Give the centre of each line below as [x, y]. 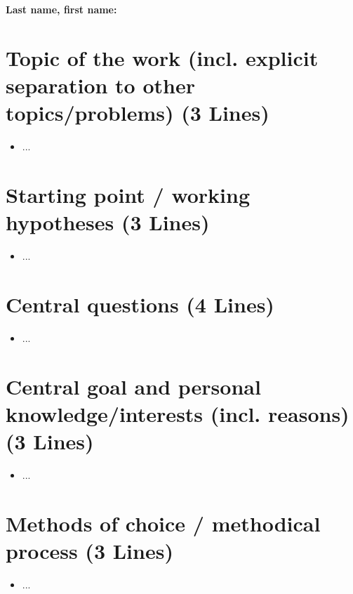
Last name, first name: [61, 9]
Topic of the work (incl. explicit [162, 57]
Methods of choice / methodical [163, 523]
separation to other [100, 85]
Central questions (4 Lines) [140, 304]
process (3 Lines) [89, 550]
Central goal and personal [133, 386]
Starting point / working [128, 194]
